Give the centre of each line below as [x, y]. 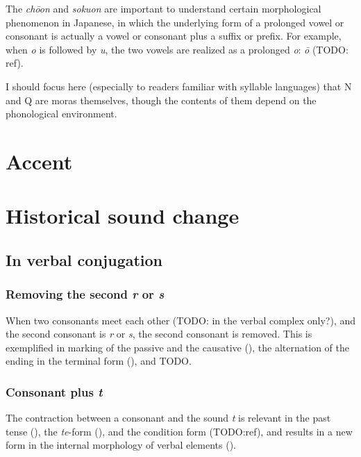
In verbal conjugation [84, 259]
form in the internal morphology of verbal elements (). [121, 445]
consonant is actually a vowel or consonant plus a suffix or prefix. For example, [174, 36]
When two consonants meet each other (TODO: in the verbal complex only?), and [181, 320]
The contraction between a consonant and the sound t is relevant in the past [168, 418]
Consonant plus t [54, 391]
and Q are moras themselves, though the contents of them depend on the [161, 100]
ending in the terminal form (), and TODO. [99, 361]
